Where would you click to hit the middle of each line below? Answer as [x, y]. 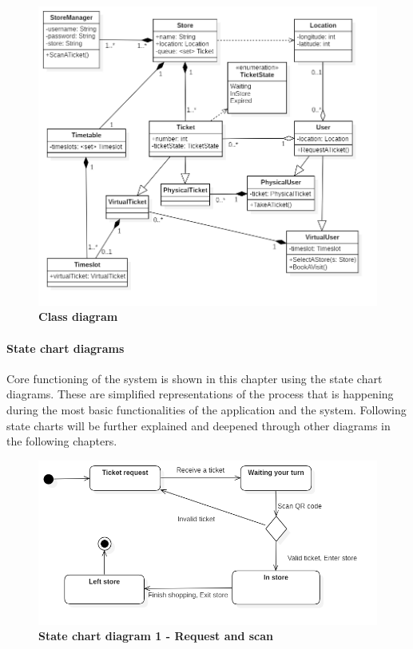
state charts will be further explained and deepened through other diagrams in [199, 425]
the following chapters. [62, 441]
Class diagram [78, 317]
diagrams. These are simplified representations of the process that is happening [200, 394]
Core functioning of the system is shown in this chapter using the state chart [195, 378]
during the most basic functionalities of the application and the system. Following [206, 410]
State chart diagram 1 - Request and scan [156, 636]
